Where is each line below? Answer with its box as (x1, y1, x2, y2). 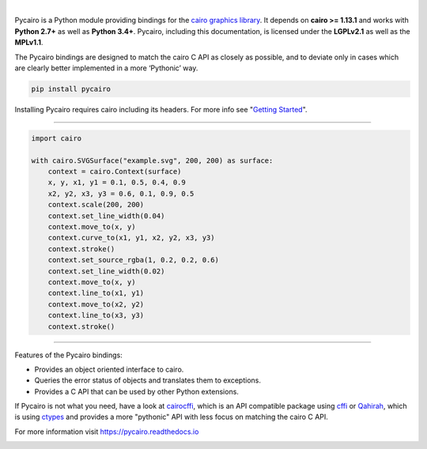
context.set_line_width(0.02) (47, 266, 165, 276)
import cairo (31, 134, 82, 142)
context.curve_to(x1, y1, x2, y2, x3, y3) (47, 233, 215, 243)
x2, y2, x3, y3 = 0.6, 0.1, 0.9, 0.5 (47, 189, 195, 198)
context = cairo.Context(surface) (47, 167, 182, 176)
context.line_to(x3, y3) (47, 311, 145, 320)
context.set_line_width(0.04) (47, 211, 165, 221)
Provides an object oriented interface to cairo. (34, 364, 184, 374)
